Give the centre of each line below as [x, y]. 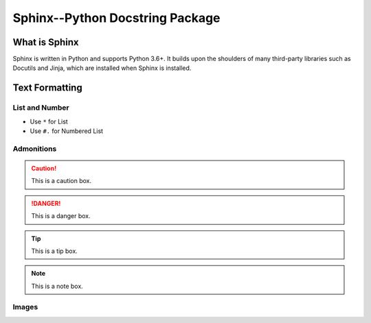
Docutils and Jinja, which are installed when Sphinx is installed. [102, 68]
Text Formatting [47, 88]
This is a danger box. [61, 216]
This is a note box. [57, 286]
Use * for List [49, 121]
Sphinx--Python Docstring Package [116, 18]
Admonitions [35, 149]
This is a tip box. [55, 251]
